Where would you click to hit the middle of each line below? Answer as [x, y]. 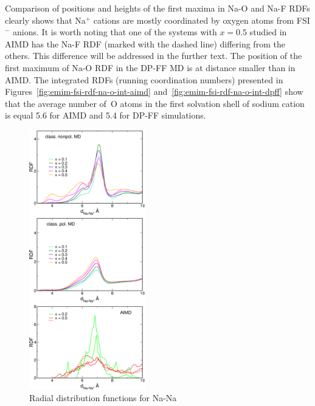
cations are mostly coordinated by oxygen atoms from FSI [202, 20]
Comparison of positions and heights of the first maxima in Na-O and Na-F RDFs [157, 8]
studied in [268, 32]
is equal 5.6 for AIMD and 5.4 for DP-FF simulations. [106, 115]
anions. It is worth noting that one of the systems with [115, 32]
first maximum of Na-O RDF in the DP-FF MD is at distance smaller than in [150, 67]
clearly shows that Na [45, 20]
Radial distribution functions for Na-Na [103, 398]
